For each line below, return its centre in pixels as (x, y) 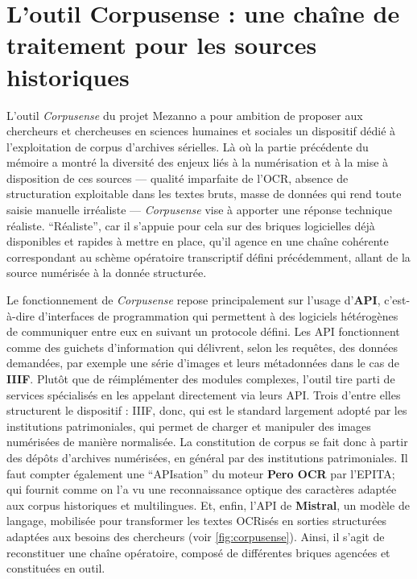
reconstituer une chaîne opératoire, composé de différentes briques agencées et (198, 552)
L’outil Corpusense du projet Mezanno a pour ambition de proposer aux (185, 115)
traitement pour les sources (162, 45)
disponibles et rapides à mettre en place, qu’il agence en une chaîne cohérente (198, 241)
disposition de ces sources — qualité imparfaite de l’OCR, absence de (178, 178)
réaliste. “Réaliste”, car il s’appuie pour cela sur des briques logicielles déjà (191, 225)
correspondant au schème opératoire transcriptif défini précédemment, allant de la (208, 256)
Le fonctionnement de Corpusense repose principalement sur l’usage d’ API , (194, 300)
